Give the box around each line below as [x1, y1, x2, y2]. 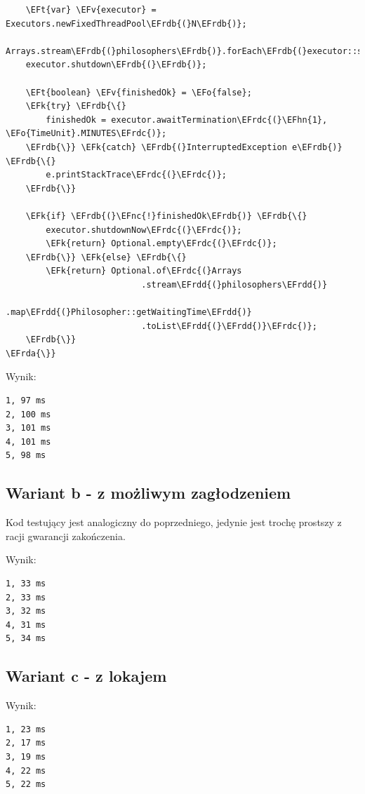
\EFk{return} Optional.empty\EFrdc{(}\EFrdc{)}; [46, 238, 277, 249]
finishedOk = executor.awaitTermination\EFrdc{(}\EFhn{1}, [46, 114, 328, 125]
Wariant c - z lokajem [6, 665, 167, 687]
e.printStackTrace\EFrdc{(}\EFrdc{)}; [46, 170, 227, 180]
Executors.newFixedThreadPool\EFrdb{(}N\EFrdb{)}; [6, 18, 247, 29]
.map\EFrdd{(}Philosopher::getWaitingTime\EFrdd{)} [6, 307, 252, 318]
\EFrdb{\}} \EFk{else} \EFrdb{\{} [25, 252, 187, 262]
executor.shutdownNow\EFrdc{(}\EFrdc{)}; [46, 224, 242, 235]
